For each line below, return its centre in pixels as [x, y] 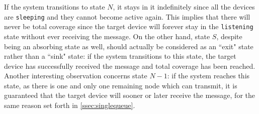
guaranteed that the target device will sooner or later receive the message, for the [129, 95]
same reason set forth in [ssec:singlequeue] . [70, 105]
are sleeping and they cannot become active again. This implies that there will [127, 16]
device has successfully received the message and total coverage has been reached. [130, 66]
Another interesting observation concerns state [76, 76]
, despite [229, 36]
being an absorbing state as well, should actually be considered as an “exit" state [129, 46]
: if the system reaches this [208, 76]
